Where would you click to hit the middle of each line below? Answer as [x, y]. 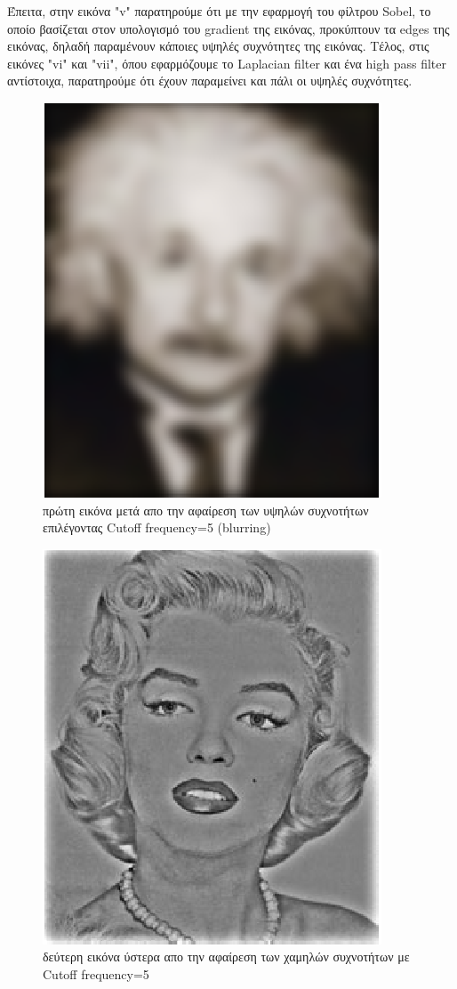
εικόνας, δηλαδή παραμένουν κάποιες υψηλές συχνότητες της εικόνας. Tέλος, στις [218, 46]
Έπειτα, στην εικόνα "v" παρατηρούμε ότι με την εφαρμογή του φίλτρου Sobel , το [219, 11]
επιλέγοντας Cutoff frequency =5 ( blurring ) [157, 527]
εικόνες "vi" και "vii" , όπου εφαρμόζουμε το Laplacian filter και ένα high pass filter [227, 63]
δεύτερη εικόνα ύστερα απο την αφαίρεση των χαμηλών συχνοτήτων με [226, 957]
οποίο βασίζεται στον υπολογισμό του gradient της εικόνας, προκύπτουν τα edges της [228, 28]
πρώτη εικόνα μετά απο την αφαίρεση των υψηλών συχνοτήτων [206, 510]
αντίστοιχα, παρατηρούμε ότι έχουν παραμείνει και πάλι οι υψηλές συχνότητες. [210, 81]
